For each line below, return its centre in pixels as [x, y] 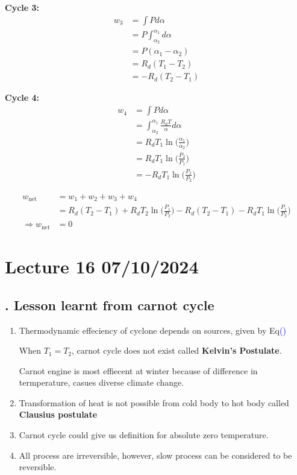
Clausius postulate [58, 414]
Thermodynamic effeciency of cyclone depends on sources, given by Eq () [152, 330]
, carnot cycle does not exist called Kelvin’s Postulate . [177, 350]
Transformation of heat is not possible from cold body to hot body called [154, 402]
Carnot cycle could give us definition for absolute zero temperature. [144, 435]
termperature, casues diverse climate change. [102, 382]
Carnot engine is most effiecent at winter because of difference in [138, 370]
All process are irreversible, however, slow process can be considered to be [155, 455]
